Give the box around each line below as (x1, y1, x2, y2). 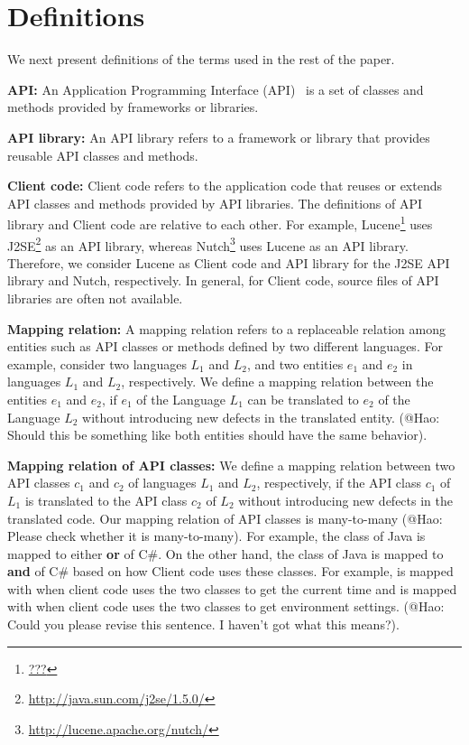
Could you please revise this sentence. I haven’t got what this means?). (7, 615, 400, 634)
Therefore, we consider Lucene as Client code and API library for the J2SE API (7, 253, 450, 272)
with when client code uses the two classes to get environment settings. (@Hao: (7, 597, 445, 616)
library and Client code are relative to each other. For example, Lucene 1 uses (7, 212, 433, 233)
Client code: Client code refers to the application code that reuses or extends (7, 176, 443, 195)
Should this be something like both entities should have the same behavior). (7, 425, 428, 444)
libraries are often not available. (7, 288, 183, 307)
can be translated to (247, 389, 359, 408)
